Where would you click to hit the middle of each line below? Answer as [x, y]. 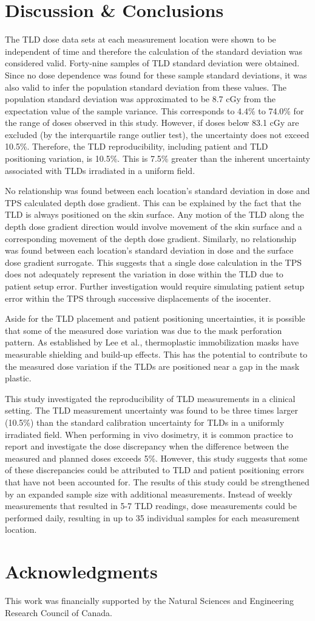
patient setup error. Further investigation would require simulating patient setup [155, 286]
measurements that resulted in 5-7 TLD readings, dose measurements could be [151, 506]
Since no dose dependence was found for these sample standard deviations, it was [156, 75]
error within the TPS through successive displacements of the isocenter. [138, 298]
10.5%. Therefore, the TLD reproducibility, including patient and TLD [137, 146]
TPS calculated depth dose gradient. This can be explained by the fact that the [153, 202]
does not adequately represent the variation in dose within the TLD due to [144, 274]
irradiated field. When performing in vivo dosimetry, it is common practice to [149, 434]
